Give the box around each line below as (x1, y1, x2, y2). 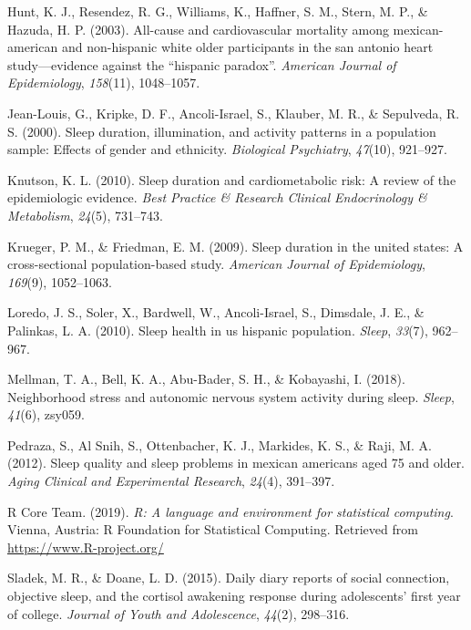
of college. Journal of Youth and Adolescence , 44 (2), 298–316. (7, 604, 350, 623)
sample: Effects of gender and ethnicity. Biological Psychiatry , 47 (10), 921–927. (7, 139, 447, 159)
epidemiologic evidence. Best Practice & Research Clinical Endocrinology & (7, 188, 427, 207)
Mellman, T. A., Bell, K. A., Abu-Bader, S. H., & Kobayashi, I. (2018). (7, 369, 405, 388)
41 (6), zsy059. (7, 405, 85, 424)
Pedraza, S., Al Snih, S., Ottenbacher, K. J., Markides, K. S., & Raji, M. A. (7, 435, 432, 454)
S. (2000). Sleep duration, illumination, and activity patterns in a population (7, 121, 436, 140)
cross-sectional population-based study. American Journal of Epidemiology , (7, 254, 425, 274)
